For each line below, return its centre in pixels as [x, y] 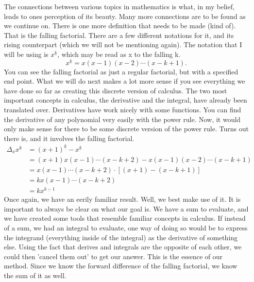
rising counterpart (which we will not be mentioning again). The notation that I [123, 44]
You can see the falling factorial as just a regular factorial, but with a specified [121, 71]
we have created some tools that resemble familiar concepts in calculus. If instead [125, 218]
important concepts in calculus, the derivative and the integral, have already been [126, 100]
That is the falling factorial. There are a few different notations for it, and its [119, 35]
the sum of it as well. [35, 275]
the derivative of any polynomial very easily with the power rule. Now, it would [122, 119]
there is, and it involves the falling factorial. [69, 138]
